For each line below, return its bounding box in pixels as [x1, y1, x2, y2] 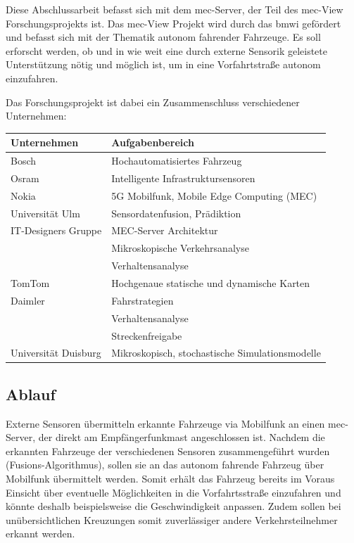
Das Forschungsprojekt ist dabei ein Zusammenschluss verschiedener [6, 94, 300, 109]
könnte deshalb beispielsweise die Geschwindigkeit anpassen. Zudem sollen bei [6, 499, 341, 513]
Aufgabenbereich [111, 135, 194, 150]
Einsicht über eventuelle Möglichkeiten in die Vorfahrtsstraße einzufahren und [6, 485, 341, 499]
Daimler [11, 293, 45, 307]
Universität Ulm [11, 205, 80, 220]
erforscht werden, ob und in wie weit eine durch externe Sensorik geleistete [6, 43, 327, 58]
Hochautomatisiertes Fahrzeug [111, 153, 242, 168]
